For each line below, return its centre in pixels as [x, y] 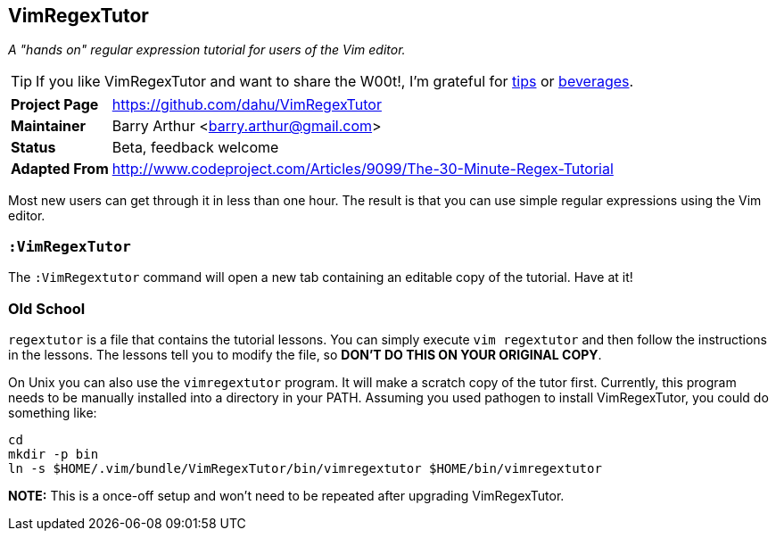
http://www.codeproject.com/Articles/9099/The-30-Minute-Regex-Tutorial [363, 169]
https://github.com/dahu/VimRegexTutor [247, 105]
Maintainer [49, 126]
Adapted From [60, 169]
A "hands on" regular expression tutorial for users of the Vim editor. [207, 50]
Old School [47, 308]
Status [33, 148]
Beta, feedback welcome [195, 148]
